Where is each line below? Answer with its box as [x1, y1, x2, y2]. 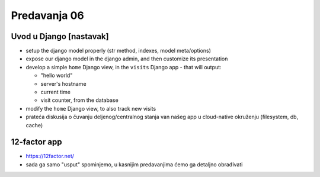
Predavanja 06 [11, 9, 84, 22]
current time [40, 89, 71, 96]
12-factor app [11, 137, 62, 147]
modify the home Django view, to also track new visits [25, 105, 156, 112]
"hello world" [40, 72, 73, 79]
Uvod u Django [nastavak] [11, 31, 109, 41]
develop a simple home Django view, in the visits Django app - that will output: [25, 63, 222, 70]
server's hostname [40, 80, 87, 87]
